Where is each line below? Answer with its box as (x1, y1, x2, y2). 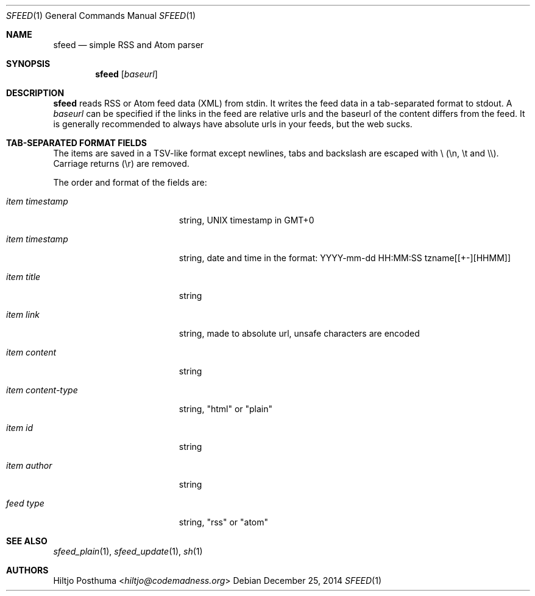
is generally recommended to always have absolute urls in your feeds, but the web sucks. (53, 119, 413, 129)
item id (6, 422, 34, 433)
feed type (6, 498, 44, 508)
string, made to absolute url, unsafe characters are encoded (179, 328, 420, 338)
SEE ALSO (6, 536, 48, 546)
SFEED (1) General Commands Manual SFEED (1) (6, 10, 196, 21)
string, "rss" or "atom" (179, 517, 269, 527)
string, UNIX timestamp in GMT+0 (179, 215, 314, 225)
